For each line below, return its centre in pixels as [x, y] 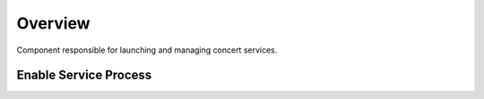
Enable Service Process [84, 75]
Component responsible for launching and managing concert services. [147, 50]
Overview [53, 23]
